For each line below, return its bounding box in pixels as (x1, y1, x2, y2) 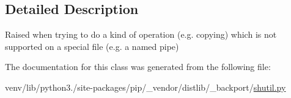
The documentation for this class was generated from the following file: (5, 60, 271, 73)
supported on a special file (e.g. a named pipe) (5, 40, 179, 52)
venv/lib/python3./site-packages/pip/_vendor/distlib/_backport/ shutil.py (5, 80, 286, 93)
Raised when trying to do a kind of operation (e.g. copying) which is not (5, 28, 277, 41)
